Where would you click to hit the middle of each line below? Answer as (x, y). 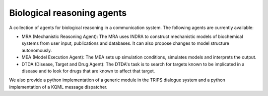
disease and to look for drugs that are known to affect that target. (88, 71)
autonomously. (37, 50)
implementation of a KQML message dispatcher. (58, 87)
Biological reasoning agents (68, 13)
